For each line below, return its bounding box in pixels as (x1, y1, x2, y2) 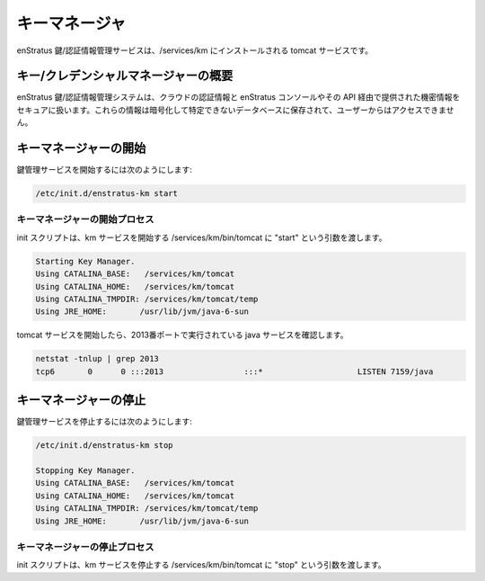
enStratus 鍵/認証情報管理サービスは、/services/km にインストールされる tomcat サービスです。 (16, 45, 374, 56)
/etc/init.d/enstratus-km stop (35, 441, 174, 451)
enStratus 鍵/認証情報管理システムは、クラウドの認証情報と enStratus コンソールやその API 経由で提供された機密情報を (16, 92, 461, 103)
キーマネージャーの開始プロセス (16, 213, 154, 226)
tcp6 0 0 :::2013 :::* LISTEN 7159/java (35, 366, 434, 377)
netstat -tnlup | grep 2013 (35, 353, 159, 364)
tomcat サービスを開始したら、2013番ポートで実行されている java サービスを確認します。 (16, 329, 349, 341)
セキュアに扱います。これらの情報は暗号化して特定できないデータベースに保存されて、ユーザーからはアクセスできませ (16, 104, 454, 115)
